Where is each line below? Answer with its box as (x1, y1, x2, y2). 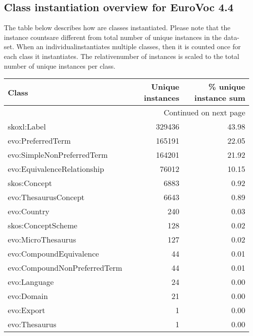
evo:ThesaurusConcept (8, 191, 85, 203)
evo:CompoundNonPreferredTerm (8, 262, 123, 274)
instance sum (194, 92, 245, 104)
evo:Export (8, 304, 45, 316)
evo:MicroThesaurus (8, 234, 76, 245)
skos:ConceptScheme (8, 220, 77, 231)
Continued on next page (163, 107, 245, 118)
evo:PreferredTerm (8, 135, 71, 147)
